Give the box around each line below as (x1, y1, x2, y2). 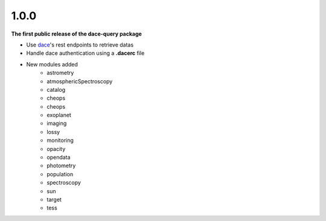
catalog (46, 86, 66, 93)
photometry (46, 162, 76, 169)
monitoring (46, 136, 74, 144)
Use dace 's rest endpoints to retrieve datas (26, 41, 134, 48)
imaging (46, 120, 67, 127)
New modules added (26, 60, 78, 68)
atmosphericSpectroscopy (46, 77, 113, 85)
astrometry (46, 69, 74, 77)
